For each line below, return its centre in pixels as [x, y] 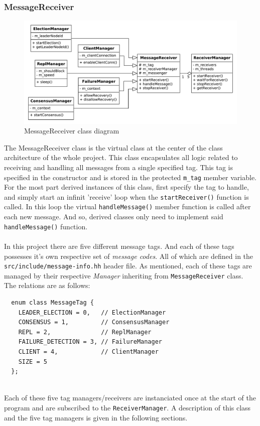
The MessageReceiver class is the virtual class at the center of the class [113, 147]
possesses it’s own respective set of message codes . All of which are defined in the [129, 256]
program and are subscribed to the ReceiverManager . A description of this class [127, 407]
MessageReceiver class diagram [72, 131]
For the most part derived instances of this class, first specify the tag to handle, [126, 187]
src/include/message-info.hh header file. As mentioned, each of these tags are [128, 266]
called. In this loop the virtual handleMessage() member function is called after [127, 206]
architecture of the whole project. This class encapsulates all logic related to [121, 157]
